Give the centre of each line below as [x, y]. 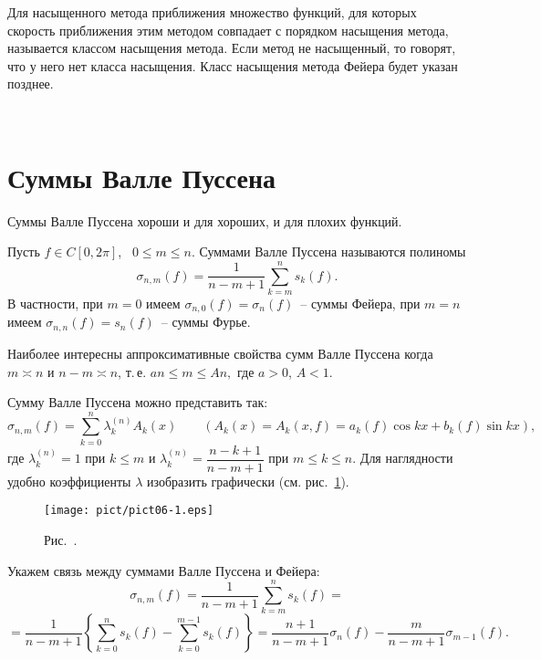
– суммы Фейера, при [360, 303]
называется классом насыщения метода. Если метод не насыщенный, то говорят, [232, 48]
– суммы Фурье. [206, 322]
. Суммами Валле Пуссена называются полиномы [328, 251]
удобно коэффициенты [69, 481]
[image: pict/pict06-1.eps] [129, 511]
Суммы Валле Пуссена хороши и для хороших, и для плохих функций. [205, 220]
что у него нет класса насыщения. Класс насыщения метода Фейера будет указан [233, 65]
